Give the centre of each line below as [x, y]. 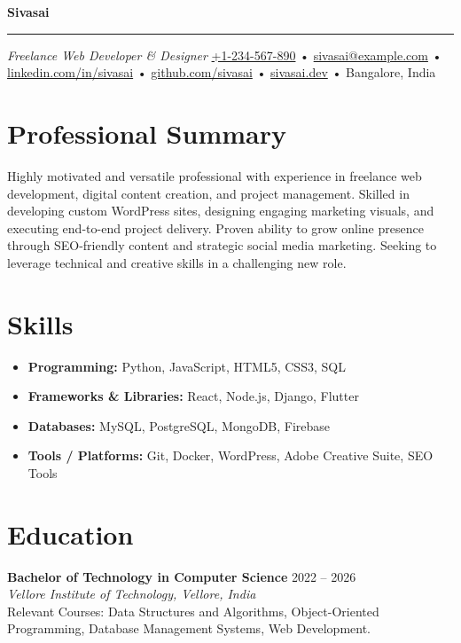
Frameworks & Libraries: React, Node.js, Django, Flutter [193, 396]
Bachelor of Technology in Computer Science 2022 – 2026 [182, 576]
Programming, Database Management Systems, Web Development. [189, 628]
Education [70, 533]
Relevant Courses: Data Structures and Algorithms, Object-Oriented [193, 611]
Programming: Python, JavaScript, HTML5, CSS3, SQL [187, 366]
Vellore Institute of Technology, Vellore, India [132, 594]
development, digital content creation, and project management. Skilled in [208, 193]
